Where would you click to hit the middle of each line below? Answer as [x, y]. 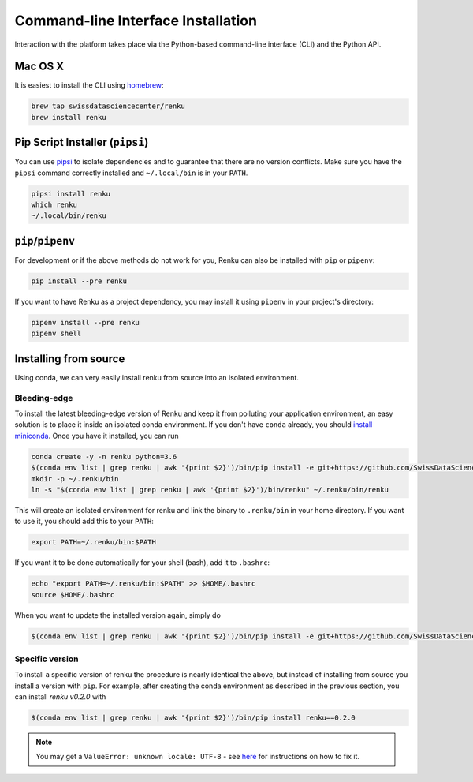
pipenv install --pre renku [85, 322]
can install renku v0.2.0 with [60, 697]
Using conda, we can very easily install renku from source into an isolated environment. [157, 377]
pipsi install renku [71, 194]
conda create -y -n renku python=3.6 [104, 456]
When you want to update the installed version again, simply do [117, 615]
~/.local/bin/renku [69, 216]
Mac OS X [39, 67]
